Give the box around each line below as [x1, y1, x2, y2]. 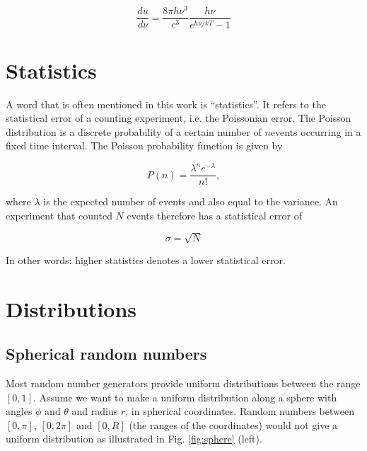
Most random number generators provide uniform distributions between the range [6, 376, 361, 391]
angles [6, 404, 33, 418]
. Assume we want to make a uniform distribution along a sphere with [33, 389, 337, 404]
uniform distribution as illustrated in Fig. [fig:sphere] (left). [6, 431, 262, 446]
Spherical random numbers [6, 343, 207, 365]
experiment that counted [6, 207, 112, 222]
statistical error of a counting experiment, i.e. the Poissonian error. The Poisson [6, 110, 351, 125]
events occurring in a [270, 124, 361, 139]
